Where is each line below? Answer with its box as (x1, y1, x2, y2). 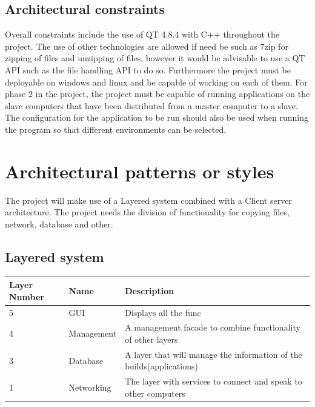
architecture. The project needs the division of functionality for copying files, (5, 206, 290, 218)
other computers (125, 386, 185, 399)
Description (125, 284, 174, 297)
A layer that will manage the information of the (125, 348, 302, 360)
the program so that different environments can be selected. (5, 123, 227, 135)
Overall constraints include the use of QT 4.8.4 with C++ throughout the (5, 28, 280, 41)
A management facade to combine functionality (125, 321, 300, 334)
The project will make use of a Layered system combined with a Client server (5, 193, 292, 206)
